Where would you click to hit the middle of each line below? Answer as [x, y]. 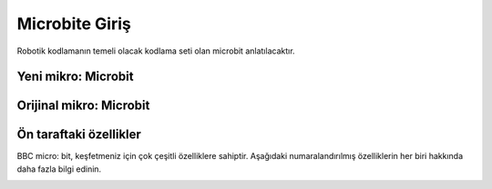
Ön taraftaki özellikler [79, 135]
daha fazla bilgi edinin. [59, 169]
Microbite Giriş [74, 24]
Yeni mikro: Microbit [75, 77]
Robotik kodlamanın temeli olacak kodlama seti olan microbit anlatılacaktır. [156, 51]
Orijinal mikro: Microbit [83, 106]
